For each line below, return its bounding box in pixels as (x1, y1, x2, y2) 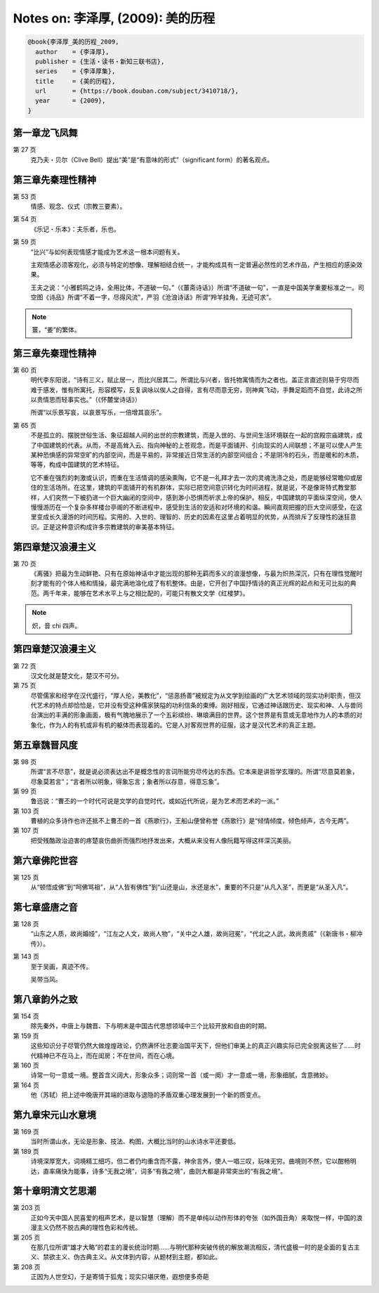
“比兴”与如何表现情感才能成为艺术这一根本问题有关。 (30, 247, 184, 256)
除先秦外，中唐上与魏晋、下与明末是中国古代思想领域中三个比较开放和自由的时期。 (30, 1022, 270, 1030)
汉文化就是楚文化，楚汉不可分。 (30, 671, 123, 680)
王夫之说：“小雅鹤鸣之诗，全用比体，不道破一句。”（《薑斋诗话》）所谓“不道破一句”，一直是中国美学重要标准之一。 (30, 283, 358, 292)
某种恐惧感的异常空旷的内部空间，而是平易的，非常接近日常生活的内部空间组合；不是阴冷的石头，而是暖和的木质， (30, 450, 363, 459)
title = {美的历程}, (35, 77, 116, 85)
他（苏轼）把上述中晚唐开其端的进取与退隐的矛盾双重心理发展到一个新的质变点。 (30, 1091, 265, 1099)
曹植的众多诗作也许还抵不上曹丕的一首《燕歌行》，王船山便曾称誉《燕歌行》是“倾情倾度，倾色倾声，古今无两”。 (30, 817, 353, 825)
